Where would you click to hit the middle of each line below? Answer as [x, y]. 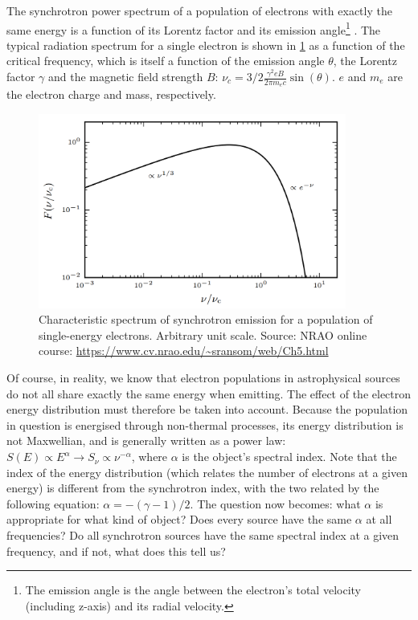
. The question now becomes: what [275, 503]
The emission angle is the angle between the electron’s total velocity [193, 590]
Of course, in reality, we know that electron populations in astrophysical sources [203, 378]
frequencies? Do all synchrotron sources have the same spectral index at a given [203, 535]
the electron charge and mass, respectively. [111, 94]
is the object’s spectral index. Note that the [289, 457]
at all [379, 519]
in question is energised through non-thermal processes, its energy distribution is [205, 424]
